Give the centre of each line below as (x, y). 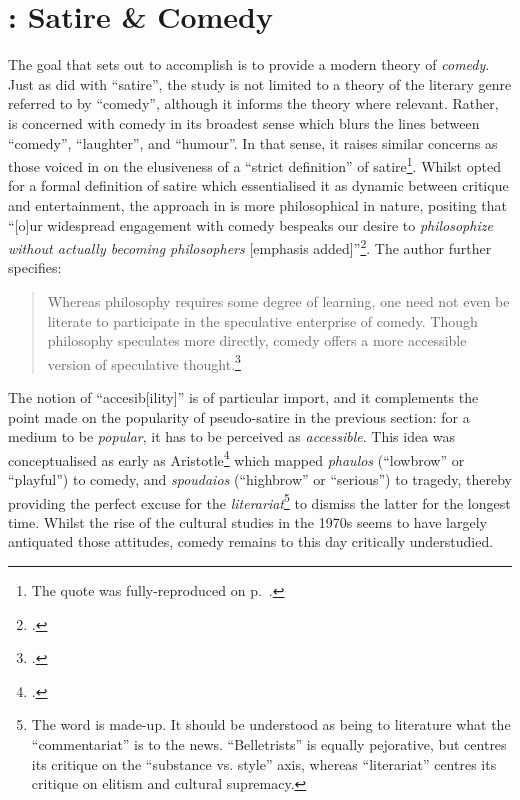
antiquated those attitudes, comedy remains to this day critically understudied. (251, 541)
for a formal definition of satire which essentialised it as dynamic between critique (258, 185)
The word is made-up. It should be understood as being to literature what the (271, 724)
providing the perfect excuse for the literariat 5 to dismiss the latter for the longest (259, 501)
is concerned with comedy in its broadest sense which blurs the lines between (244, 122)
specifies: (35, 267)
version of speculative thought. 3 (144, 362)
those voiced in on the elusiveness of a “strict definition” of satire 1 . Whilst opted (254, 164)
